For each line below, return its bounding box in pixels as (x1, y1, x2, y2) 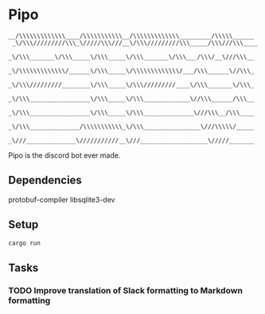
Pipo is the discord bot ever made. (8, 150, 121, 160)
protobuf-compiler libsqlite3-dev (8, 194, 115, 204)
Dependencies (8, 174, 82, 187)
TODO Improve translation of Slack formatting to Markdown (8, 285, 243, 296)
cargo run (8, 239, 41, 247)
